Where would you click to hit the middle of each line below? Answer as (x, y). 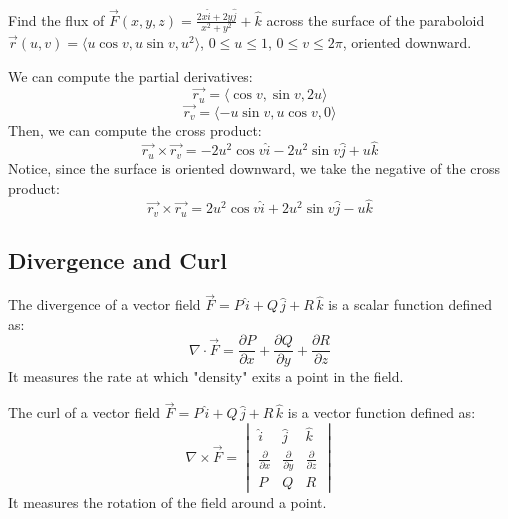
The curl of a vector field (84, 412)
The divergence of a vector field (104, 304)
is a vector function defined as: (381, 412)
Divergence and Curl (117, 260)
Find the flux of (56, 19)
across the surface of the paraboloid (375, 19)
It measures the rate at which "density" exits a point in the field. (206, 376)
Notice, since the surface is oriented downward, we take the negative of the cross (254, 167)
